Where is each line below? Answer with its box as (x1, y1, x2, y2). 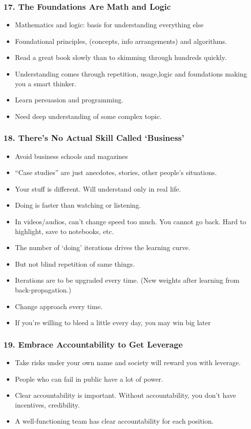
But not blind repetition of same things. (15, 258, 135, 269)
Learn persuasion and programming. (15, 95, 124, 105)
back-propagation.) (15, 284, 71, 294)
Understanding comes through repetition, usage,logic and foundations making (15, 69, 247, 78)
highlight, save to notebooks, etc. (15, 226, 114, 236)
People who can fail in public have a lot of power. (15, 373, 163, 384)
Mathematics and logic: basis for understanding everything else (15, 19, 204, 30)
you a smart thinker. (15, 78, 77, 88)
